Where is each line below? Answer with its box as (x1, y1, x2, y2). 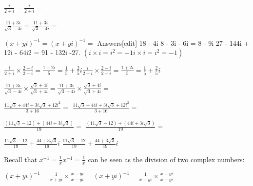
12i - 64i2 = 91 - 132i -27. (4, 47, 81, 57)
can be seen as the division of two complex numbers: (88, 154, 245, 164)
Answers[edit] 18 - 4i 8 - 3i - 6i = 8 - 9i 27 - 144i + (97, 37, 250, 48)
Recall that (4, 154, 37, 164)
